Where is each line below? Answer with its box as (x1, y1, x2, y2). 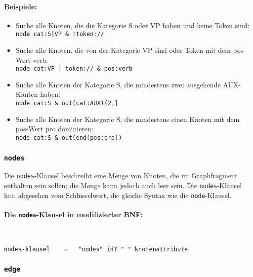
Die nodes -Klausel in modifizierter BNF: (4, 209, 143, 219)
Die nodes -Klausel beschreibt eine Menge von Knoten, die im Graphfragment (4, 170, 238, 181)
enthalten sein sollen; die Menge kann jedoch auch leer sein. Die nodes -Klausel (4, 180, 242, 191)
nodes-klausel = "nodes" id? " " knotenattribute (4, 245, 188, 253)
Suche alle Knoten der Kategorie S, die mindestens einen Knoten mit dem (15, 114, 240, 124)
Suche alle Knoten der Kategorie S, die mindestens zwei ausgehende (15, 79, 221, 89)
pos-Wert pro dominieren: (15, 123, 93, 134)
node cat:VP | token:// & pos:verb (15, 65, 133, 73)
